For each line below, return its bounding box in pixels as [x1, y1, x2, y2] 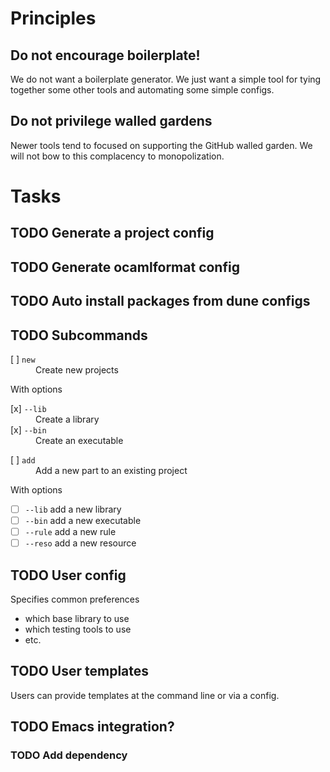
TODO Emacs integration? [10, 718, 175, 736]
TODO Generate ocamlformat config [10, 258, 240, 276]
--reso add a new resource [24, 537, 137, 549]
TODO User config [10, 567, 127, 584]
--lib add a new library [24, 503, 122, 515]
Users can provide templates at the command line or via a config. [10, 689, 280, 701]
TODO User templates [10, 663, 150, 680]
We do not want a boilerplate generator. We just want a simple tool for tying [10, 73, 322, 85]
